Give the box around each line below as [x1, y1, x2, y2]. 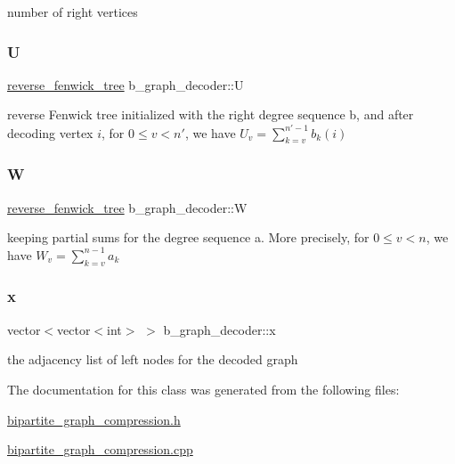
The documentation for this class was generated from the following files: [7, 379, 400, 398]
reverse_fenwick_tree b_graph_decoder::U [7, 75, 244, 94]
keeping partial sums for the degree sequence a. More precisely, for [7, 228, 370, 247]
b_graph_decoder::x [163, 320, 276, 338]
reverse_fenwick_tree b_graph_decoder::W [7, 198, 248, 216]
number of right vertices [7, 3, 138, 20]
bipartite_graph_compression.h [7, 410, 181, 428]
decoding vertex [7, 123, 93, 142]
